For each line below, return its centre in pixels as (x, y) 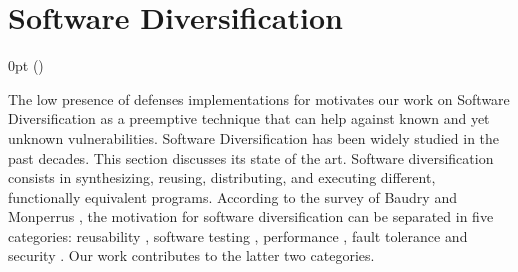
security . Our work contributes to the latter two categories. (191, 255)
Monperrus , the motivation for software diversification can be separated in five (251, 216)
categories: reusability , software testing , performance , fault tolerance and (238, 235)
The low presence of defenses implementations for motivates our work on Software (259, 98)
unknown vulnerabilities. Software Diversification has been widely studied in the (254, 137)
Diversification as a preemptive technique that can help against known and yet (249, 118)
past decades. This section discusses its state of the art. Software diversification (251, 157)
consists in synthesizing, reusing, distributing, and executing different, (222, 177)
